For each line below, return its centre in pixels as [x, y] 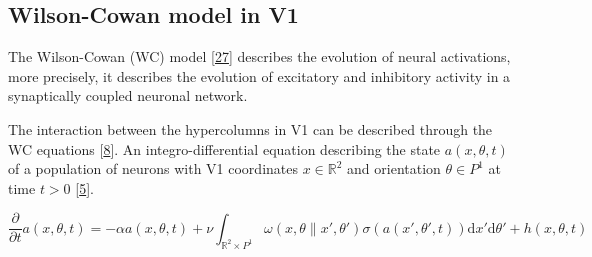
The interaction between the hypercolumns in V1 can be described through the [250, 128]
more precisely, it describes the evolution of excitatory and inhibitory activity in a [259, 75]
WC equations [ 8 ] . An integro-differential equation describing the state [224, 148]
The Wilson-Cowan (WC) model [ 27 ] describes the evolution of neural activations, [259, 56]
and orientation [394, 168]
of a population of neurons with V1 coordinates [153, 168]
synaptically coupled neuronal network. [128, 95]
